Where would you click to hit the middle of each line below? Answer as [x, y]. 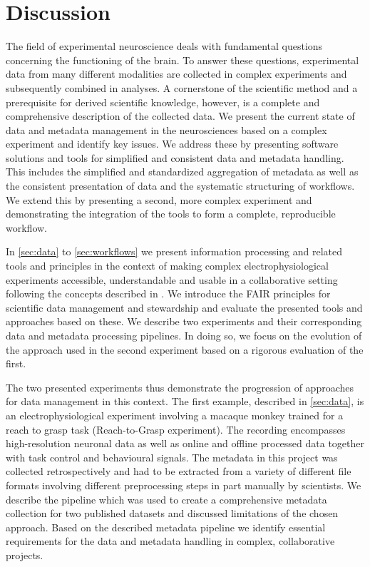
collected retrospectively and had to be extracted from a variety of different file [179, 471]
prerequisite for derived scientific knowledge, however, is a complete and [163, 102]
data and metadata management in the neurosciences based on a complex [166, 129]
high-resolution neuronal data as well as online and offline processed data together [185, 443]
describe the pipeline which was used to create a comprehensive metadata [166, 499]
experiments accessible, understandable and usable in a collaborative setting [172, 279]
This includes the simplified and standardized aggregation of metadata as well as [182, 172]
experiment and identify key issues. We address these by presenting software [172, 144]
